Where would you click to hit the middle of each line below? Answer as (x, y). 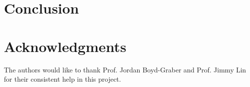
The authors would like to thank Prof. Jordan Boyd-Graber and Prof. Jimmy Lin (125, 69)
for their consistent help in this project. (62, 79)
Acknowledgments (65, 46)
